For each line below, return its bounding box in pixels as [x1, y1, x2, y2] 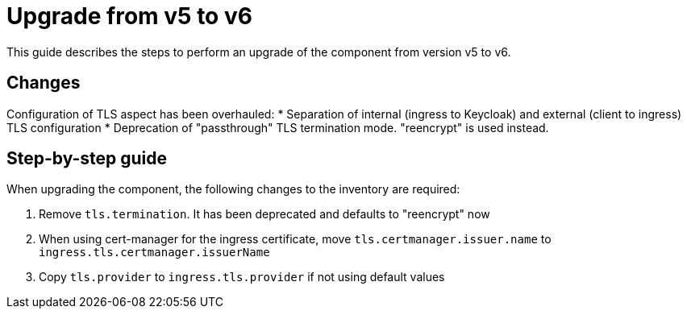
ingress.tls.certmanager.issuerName [39, 246, 270, 259]
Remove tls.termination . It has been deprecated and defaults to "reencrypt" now [39, 207, 490, 222]
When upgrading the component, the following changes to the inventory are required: [6, 182, 460, 197]
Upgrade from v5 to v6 [6, 2, 252, 30]
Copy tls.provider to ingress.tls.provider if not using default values [39, 270, 445, 284]
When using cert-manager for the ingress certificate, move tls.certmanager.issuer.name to [39, 232, 552, 247]
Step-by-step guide [6, 148, 168, 169]
